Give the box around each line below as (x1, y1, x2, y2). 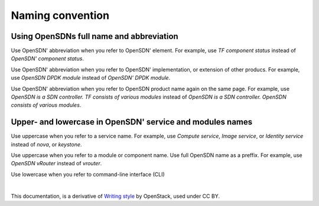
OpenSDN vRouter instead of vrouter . (11, 160, 102, 167)
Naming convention (11, 9, 109, 22)
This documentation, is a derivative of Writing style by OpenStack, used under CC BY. (11, 192, 220, 200)
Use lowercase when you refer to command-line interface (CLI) (11, 171, 165, 178)
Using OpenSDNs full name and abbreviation (11, 31, 178, 41)
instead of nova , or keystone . (11, 140, 82, 148)
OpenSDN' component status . (11, 55, 84, 62)
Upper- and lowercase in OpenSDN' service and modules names (11, 117, 253, 127)
